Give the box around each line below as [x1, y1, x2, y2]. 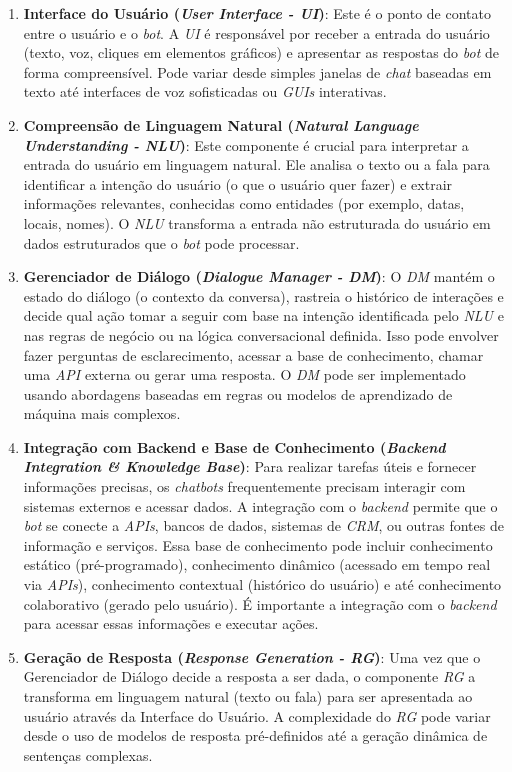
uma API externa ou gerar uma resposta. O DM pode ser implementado [23, 364, 466, 385]
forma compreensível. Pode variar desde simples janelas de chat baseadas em [23, 61, 492, 82]
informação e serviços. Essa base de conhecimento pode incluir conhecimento [23, 534, 493, 555]
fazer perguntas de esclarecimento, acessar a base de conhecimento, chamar [23, 344, 484, 365]
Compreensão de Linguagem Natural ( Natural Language [23, 114, 419, 135]
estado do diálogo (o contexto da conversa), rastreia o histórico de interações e [23, 285, 504, 306]
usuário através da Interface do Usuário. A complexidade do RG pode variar [23, 705, 491, 726]
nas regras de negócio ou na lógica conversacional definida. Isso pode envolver [23, 324, 499, 345]
